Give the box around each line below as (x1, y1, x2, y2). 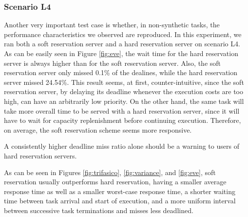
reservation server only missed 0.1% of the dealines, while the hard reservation (4, 67, 238, 78)
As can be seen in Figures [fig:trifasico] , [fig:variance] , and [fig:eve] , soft (4, 167, 216, 177)
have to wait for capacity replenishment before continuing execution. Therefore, (4, 115, 241, 125)
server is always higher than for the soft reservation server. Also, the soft (4, 58, 221, 68)
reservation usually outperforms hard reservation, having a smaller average (4, 177, 227, 187)
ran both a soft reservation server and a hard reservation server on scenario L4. (4, 39, 240, 49)
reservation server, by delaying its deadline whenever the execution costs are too (4, 86, 243, 97)
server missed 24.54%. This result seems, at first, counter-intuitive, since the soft (4, 77, 244, 87)
